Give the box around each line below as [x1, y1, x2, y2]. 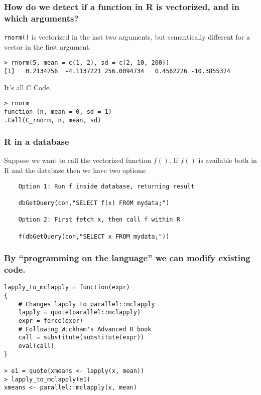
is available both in [198, 155, 257, 165]
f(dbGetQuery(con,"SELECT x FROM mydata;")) [18, 233, 170, 240]
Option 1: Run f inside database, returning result [18, 182, 195, 190]
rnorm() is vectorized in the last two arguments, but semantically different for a [4, 32, 250, 42]
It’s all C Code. [4, 82, 52, 92]
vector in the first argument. [4, 41, 91, 52]
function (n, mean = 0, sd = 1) [4, 108, 112, 115]
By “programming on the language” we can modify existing [4, 252, 250, 264]
